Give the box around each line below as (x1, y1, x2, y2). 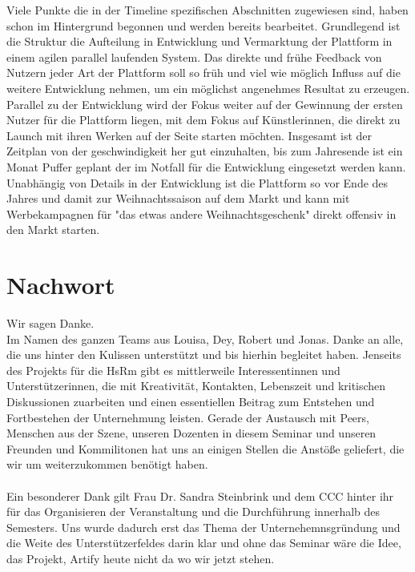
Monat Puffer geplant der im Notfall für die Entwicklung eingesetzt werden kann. (6, 158, 406, 175)
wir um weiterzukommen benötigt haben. (6, 456, 208, 473)
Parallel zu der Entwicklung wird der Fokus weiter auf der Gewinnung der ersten (6, 95, 403, 112)
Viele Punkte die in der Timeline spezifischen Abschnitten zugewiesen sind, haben (6, 2, 409, 18)
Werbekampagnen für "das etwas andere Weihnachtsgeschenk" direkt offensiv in (6, 205, 397, 222)
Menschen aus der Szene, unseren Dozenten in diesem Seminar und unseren (6, 425, 377, 441)
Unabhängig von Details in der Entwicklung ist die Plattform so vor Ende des (6, 174, 389, 191)
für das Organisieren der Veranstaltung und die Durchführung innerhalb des (6, 503, 381, 520)
